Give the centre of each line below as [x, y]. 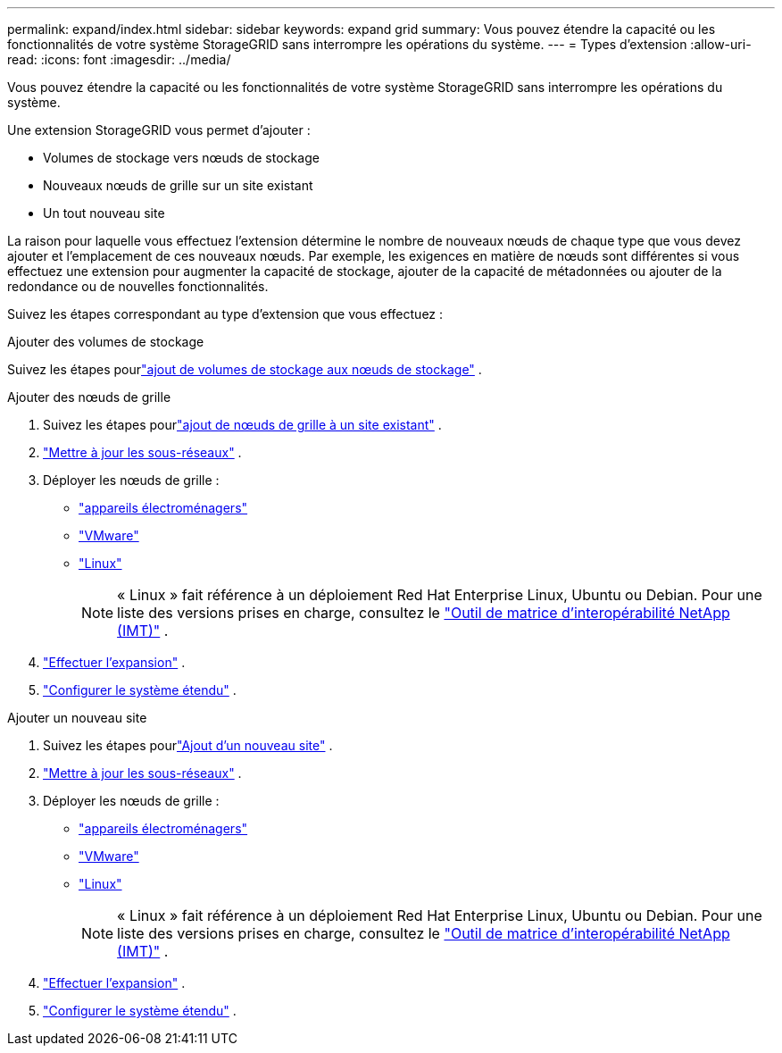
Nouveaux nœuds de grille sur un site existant [178, 185]
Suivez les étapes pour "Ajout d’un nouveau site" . [188, 745]
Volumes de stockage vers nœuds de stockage [181, 158]
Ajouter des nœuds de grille [89, 397]
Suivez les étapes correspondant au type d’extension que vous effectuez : [225, 314]
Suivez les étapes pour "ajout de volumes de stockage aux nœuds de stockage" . [245, 369]
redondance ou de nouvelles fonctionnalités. [138, 286]
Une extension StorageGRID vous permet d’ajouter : [159, 130]
